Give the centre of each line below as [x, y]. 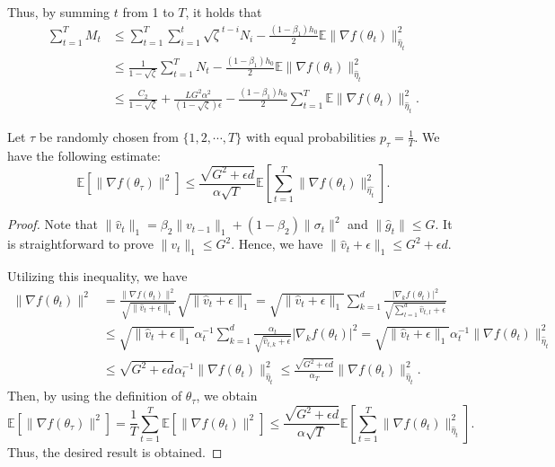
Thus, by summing [59, 12]
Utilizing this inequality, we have [97, 276]
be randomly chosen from [109, 136]
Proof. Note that [53, 224]
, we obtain [227, 396]
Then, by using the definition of [95, 396]
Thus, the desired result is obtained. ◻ [115, 451]
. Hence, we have [277, 244]
